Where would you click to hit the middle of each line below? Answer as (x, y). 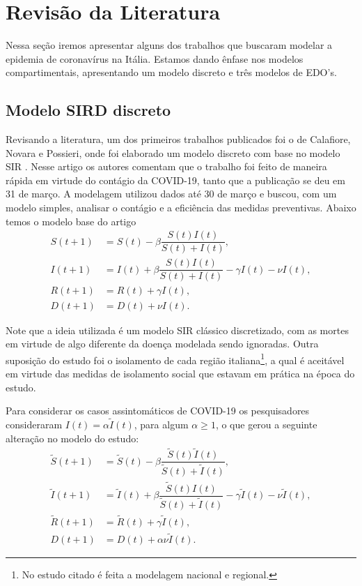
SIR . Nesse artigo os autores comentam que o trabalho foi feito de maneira (166, 166)
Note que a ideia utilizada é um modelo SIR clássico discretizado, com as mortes (177, 330)
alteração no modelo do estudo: (72, 438)
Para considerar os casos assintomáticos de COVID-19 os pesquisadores (158, 411)
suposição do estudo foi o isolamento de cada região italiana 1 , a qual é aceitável (175, 359)
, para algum (161, 424)
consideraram (34, 424)
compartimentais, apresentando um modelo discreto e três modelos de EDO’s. (171, 72)
